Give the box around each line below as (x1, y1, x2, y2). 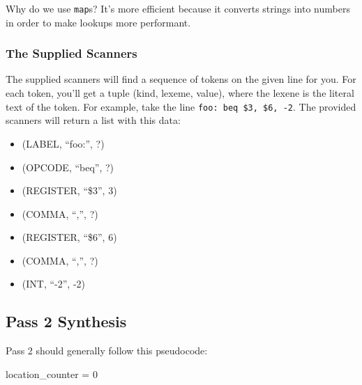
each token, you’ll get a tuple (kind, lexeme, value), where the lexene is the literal (6, 86, 354, 100)
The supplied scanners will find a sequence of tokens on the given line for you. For (6, 72, 356, 86)
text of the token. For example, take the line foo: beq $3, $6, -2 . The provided (6, 99, 356, 113)
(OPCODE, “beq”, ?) (22, 159, 114, 174)
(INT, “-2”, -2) (22, 276, 85, 291)
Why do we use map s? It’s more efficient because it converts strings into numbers (6, 1, 350, 15)
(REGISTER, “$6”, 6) (22, 230, 117, 244)
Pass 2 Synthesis (6, 311, 127, 332)
